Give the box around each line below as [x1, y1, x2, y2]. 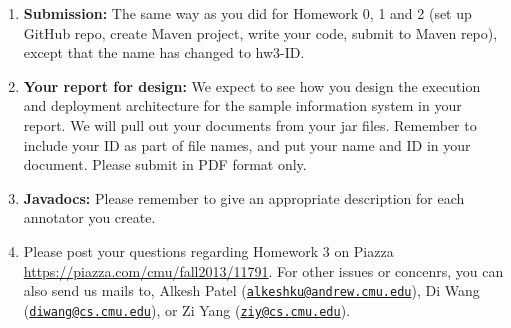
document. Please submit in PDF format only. [23, 154, 307, 175]
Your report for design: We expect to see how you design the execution [23, 75, 481, 96]
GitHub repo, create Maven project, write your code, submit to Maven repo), [23, 22, 498, 43]
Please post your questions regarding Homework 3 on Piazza [23, 240, 394, 261]
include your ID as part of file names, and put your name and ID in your [23, 134, 471, 155]
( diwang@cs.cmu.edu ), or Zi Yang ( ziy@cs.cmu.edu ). [23, 299, 351, 320]
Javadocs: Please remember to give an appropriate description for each [23, 187, 465, 208]
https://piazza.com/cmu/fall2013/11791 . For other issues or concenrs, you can [23, 260, 504, 281]
